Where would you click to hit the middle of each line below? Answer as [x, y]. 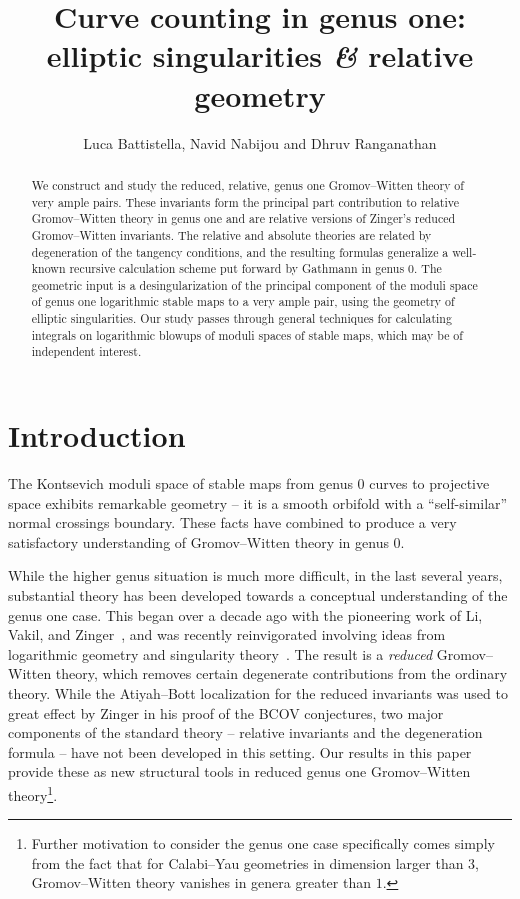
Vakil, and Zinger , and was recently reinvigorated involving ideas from [227, 634]
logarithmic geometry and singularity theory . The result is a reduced [220, 653]
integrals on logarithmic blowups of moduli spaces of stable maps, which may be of [247, 334]
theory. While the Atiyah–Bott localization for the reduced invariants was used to [258, 692]
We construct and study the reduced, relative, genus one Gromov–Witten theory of [247, 184]
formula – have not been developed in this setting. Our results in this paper [240, 751]
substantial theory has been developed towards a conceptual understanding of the [258, 595]
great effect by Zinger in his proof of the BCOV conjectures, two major [226, 712]
